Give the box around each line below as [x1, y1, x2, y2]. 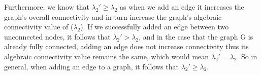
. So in [237, 51, 257, 61]
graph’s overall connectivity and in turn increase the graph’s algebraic [4, 11, 222, 22]
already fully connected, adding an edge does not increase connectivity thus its [4, 41, 249, 52]
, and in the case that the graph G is [139, 31, 253, 42]
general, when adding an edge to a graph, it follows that [4, 61, 179, 71]
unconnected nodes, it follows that [4, 31, 111, 42]
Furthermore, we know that [4, 2, 89, 12]
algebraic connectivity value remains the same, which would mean [4, 51, 209, 61]
